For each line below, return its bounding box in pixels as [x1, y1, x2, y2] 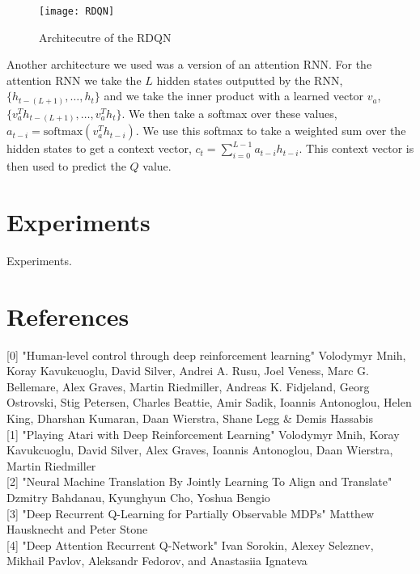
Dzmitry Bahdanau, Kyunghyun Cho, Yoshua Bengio [6, 489, 270, 506]
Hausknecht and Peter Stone [6, 521, 148, 538]
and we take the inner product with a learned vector [104, 87, 364, 104]
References [6, 299, 129, 332]
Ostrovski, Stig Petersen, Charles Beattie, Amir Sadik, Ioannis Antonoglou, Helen [6, 394, 412, 411]
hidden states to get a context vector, [6, 140, 192, 157]
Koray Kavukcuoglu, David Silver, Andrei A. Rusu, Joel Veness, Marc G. [6, 362, 369, 379]
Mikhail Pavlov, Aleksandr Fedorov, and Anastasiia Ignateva [6, 552, 308, 569]
